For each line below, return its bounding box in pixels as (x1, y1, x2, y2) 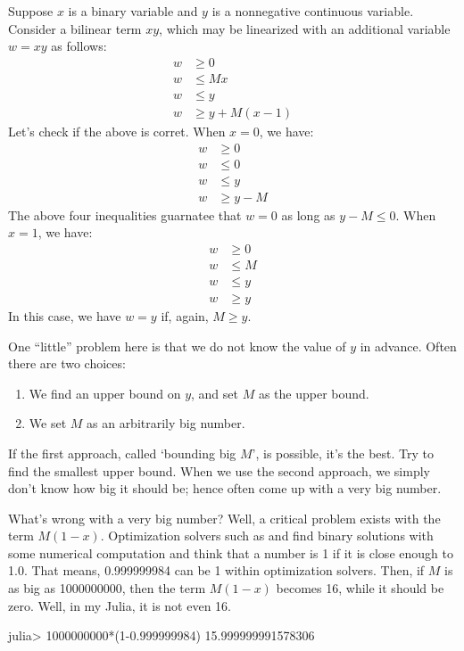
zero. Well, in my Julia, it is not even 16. (8, 596, 231, 614)
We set (29, 414, 67, 433)
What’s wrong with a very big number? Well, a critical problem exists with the (8, 508, 441, 527)
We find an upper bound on (29, 383, 181, 402)
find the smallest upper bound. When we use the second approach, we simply (8, 461, 430, 480)
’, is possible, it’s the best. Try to (252, 443, 434, 462)
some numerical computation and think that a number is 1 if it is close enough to (8, 543, 453, 562)
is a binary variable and (68, 2, 198, 20)
